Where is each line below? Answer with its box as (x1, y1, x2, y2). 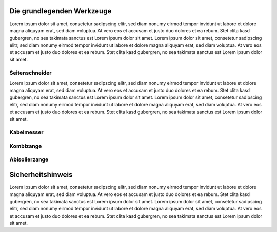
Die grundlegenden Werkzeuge (9, 7, 112, 15)
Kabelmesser (9, 129, 44, 136)
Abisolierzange (9, 156, 49, 163)
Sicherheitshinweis (9, 170, 73, 180)
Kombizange (9, 142, 42, 149)
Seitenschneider (9, 69, 52, 77)
